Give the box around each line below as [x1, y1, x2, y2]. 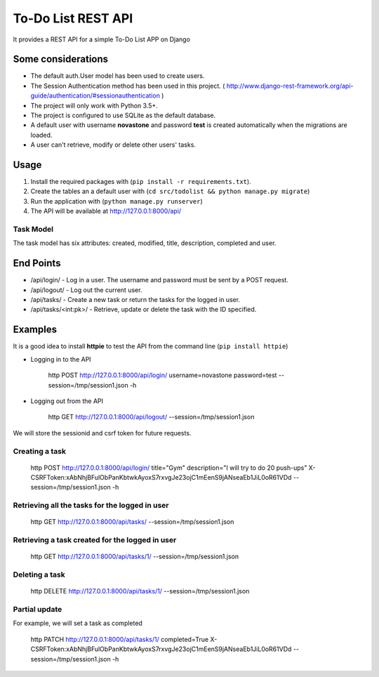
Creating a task [13, 446, 67, 456]
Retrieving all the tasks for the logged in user [13, 501, 169, 511]
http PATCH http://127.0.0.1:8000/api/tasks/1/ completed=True [30, 635, 209, 643]
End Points [13, 257, 61, 270]
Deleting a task [13, 570, 66, 579]
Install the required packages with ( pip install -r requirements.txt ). [30, 178, 252, 186]
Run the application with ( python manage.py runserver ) [30, 197, 203, 205]
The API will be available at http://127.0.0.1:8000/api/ [30, 207, 182, 216]
